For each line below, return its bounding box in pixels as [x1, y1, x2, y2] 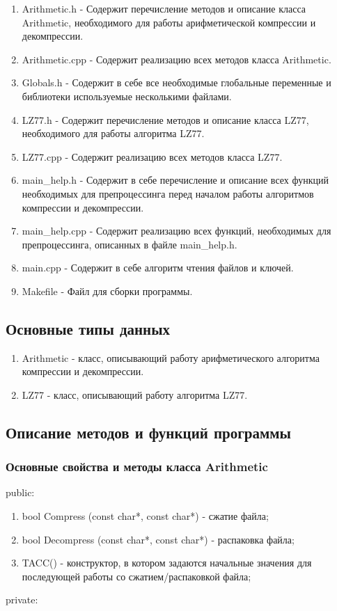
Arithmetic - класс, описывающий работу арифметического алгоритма [22, 350, 320, 365]
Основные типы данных [6, 317, 171, 339]
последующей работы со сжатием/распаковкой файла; [22, 569, 251, 583]
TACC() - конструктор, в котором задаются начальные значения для [22, 555, 312, 570]
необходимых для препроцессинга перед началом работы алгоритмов [22, 186, 314, 200]
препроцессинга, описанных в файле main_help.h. [22, 237, 237, 251]
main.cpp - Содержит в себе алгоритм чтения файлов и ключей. [22, 260, 294, 275]
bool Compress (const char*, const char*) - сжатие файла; [22, 509, 269, 523]
